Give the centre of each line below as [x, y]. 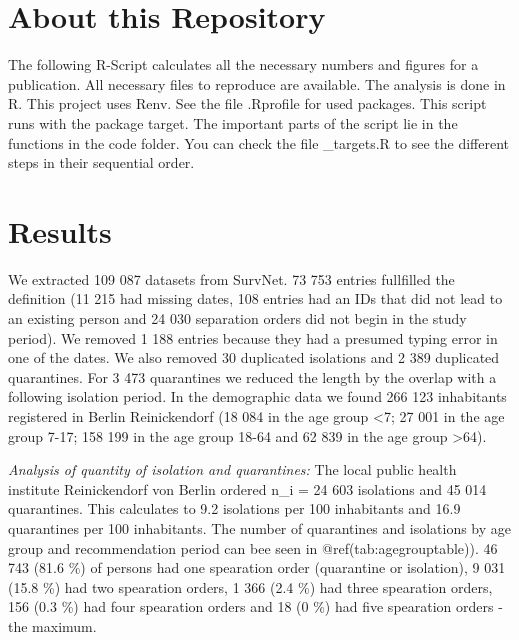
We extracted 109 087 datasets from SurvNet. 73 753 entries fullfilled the [231, 278]
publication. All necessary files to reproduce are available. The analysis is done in [257, 83]
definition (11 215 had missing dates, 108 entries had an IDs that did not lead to [255, 298]
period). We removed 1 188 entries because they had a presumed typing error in [253, 337]
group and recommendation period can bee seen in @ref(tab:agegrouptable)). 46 [253, 547]
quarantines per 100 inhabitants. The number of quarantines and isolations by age [260, 527]
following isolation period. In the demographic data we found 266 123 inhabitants [257, 396]
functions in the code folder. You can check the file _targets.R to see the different [259, 142]
